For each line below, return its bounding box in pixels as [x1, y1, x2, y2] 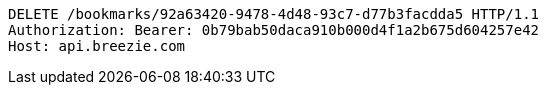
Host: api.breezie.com [8, 38, 186, 54]
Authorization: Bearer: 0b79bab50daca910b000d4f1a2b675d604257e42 [8, 22, 540, 38]
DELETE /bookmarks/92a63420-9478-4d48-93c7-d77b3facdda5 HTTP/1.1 [8, 6, 540, 22]
